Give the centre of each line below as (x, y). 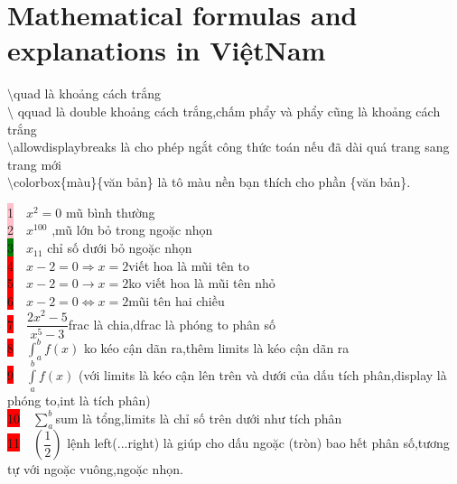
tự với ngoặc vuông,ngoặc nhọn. (95, 469)
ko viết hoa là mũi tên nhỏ (202, 283)
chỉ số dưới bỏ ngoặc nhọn (120, 248)
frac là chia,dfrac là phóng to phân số (172, 324)
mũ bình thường (111, 212)
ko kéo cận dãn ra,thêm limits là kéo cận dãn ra (216, 347)
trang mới (34, 164)
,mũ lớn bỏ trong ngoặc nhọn (132, 230)
